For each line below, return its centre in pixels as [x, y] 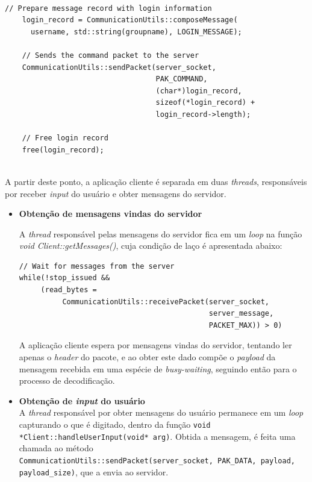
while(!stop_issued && [64, 278]
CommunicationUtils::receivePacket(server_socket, [166, 302]
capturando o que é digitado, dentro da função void [115, 424]
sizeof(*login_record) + [205, 103]
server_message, [241, 314]
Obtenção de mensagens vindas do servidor [111, 214]
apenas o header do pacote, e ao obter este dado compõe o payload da [147, 357]
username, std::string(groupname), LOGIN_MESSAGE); [136, 32]
